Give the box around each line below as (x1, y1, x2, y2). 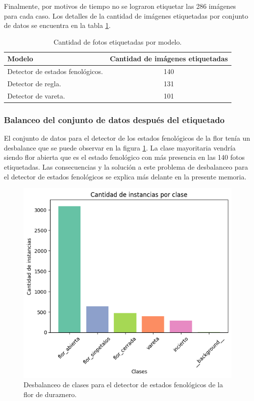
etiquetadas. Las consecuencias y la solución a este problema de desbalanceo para (4, 162, 248, 172)
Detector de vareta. (7, 90, 65, 100)
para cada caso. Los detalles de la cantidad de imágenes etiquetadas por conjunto (4, 10, 249, 21)
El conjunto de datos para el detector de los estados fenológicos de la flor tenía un (4, 133, 250, 143)
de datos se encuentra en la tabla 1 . (4, 20, 111, 30)
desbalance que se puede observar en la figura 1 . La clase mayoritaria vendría (4, 142, 236, 152)
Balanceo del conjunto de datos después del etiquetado (4, 113, 225, 125)
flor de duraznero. (24, 389, 77, 400)
